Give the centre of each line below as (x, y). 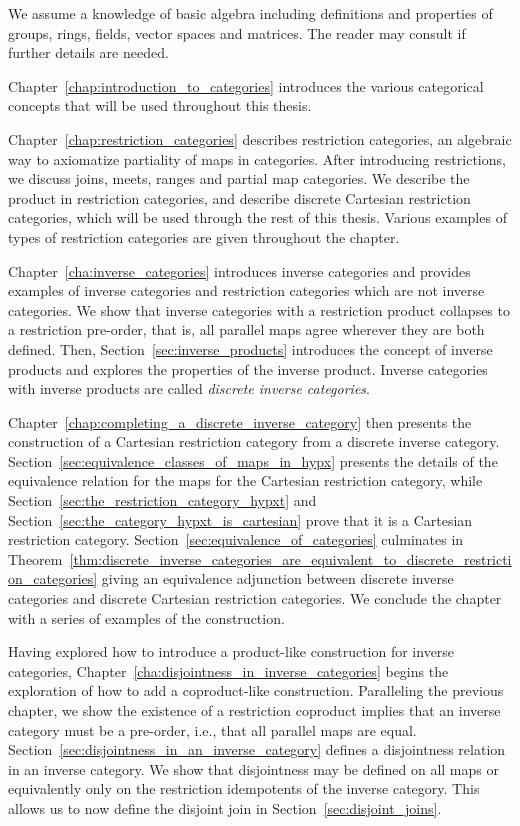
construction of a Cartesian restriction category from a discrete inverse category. (254, 441)
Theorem (35, 558)
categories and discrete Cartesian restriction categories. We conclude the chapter (255, 598)
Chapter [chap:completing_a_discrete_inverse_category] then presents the (240, 421)
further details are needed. (88, 52)
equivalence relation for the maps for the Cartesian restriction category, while (245, 480)
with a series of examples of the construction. (146, 617)
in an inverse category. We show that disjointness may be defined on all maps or (253, 768)
